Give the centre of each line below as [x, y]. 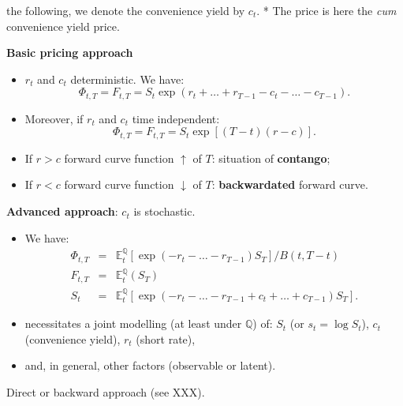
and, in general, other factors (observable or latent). [150, 365]
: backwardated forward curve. [290, 184]
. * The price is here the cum [327, 10]
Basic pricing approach [70, 53]
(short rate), [166, 338]
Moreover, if [54, 118]
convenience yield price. [63, 26]
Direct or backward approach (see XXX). [106, 391]
